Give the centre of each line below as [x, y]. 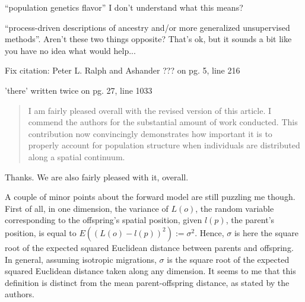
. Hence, [209, 232]
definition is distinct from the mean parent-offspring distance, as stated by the [147, 282]
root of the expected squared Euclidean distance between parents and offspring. [149, 247]
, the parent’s [250, 220]
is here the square [266, 232]
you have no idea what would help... [70, 50]
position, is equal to [41, 232]
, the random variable [235, 208]
